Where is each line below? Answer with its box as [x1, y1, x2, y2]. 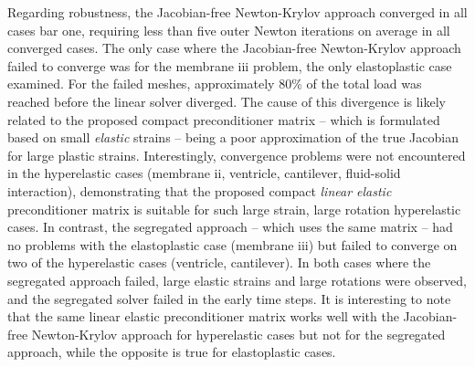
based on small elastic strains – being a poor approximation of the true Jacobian [7, 128, 459, 147]
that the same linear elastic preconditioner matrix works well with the [7, 307, 399, 326]
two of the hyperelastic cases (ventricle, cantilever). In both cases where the [7, 253, 431, 272]
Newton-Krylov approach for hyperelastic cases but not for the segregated [31, 324, 446, 343]
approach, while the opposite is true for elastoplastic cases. [7, 342, 336, 362]
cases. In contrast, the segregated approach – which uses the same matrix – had [7, 217, 453, 236]
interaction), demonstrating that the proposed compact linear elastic [7, 181, 392, 200]
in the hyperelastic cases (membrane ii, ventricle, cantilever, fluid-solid [7, 163, 401, 183]
